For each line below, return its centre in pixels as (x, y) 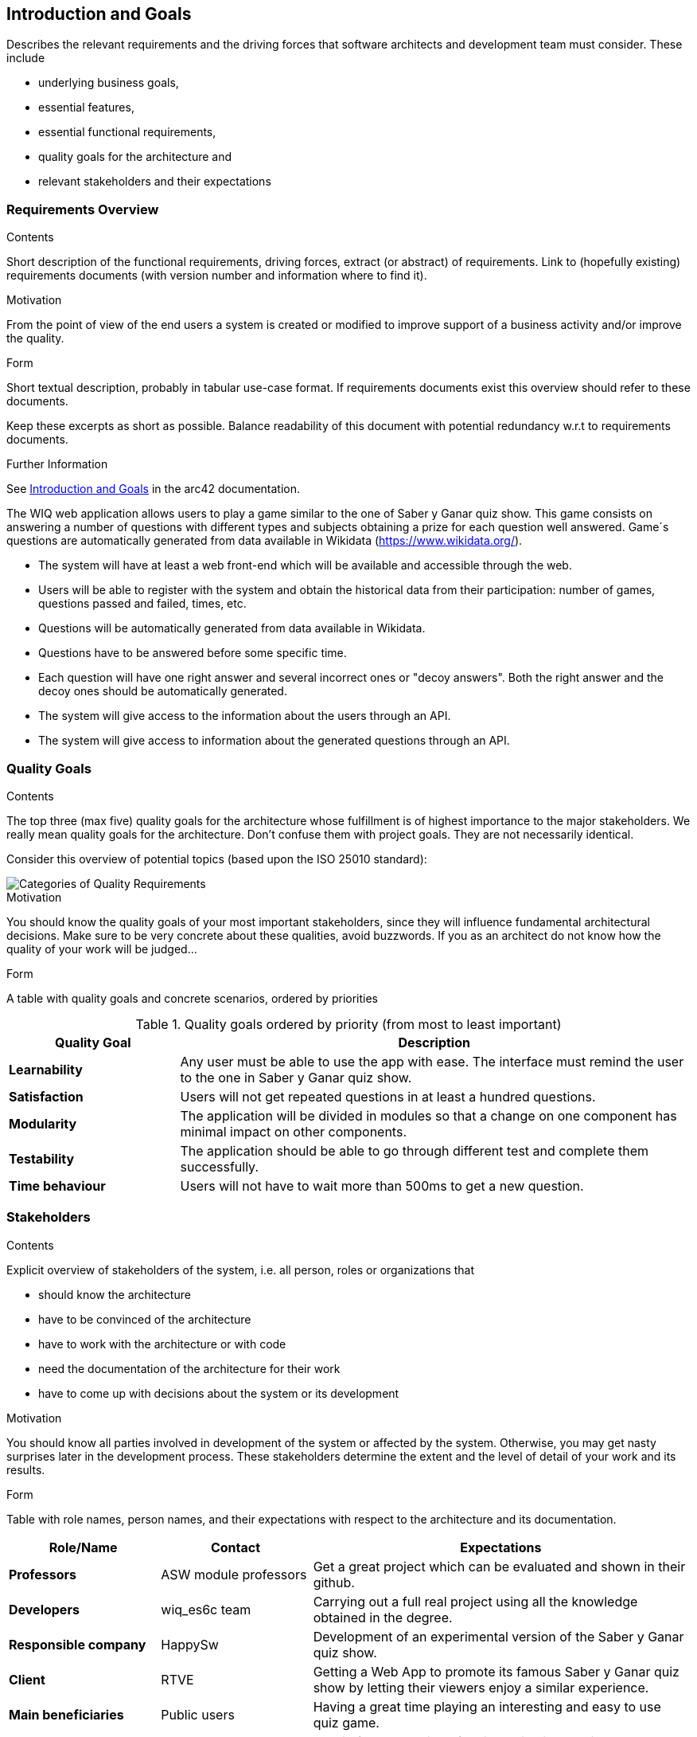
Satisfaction (46, 1096)
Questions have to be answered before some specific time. (193, 653)
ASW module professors (234, 1574)
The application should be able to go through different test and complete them (415, 1150)
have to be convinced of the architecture (145, 1319)
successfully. (220, 1166)
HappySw (190, 1644)
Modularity (43, 1123)
